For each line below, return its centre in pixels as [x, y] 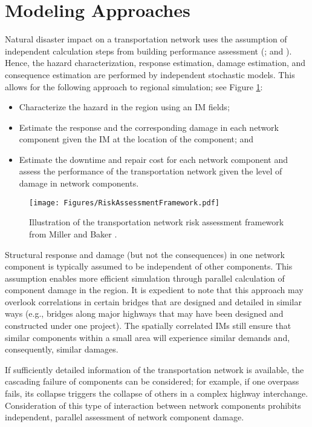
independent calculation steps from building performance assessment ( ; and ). [148, 51]
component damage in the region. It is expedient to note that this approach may [154, 290]
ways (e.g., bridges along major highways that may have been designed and [144, 313]
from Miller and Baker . [73, 233]
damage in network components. [79, 183]
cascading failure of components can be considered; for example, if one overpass [152, 381]
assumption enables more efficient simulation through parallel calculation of [145, 278]
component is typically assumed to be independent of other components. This [149, 266]
